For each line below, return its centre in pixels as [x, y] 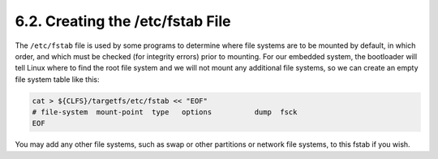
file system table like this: [58, 79]
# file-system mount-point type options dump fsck [165, 112]
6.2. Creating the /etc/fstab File [123, 21]
